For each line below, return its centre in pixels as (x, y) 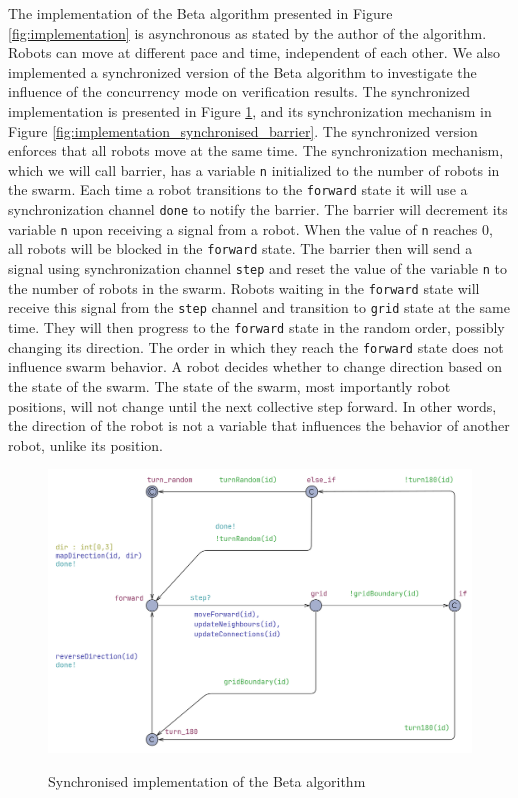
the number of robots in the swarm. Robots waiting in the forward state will (244, 287)
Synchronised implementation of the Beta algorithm (207, 780)
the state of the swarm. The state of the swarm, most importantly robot (229, 385)
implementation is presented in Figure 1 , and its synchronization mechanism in (250, 110)
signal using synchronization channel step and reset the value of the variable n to (258, 268)
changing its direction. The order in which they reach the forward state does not (256, 346)
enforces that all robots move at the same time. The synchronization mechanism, (256, 150)
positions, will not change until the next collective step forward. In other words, (252, 405)
